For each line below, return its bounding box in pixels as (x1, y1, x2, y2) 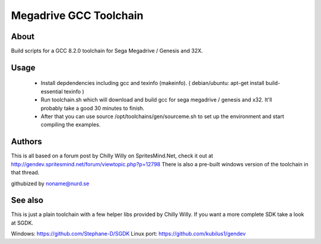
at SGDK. (11, 219, 34, 226)
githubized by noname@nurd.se (11, 180, 89, 187)
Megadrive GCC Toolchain (11, 9, 144, 22)
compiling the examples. (40, 121, 101, 128)
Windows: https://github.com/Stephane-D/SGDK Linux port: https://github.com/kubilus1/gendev (11, 230, 246, 237)
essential (40, 88, 63, 95)
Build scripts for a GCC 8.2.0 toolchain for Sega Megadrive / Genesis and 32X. (11, 47, 203, 55)
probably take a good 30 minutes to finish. (40, 104, 145, 112)
